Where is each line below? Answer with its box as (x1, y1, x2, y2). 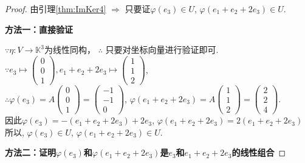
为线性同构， (44, 43, 95, 56)
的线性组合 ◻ (231, 146, 286, 159)
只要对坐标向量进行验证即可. (105, 43, 219, 56)
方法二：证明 (5, 146, 56, 159)
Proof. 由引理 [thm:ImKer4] (5, 2, 106, 15)
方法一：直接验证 (5, 23, 73, 35)
